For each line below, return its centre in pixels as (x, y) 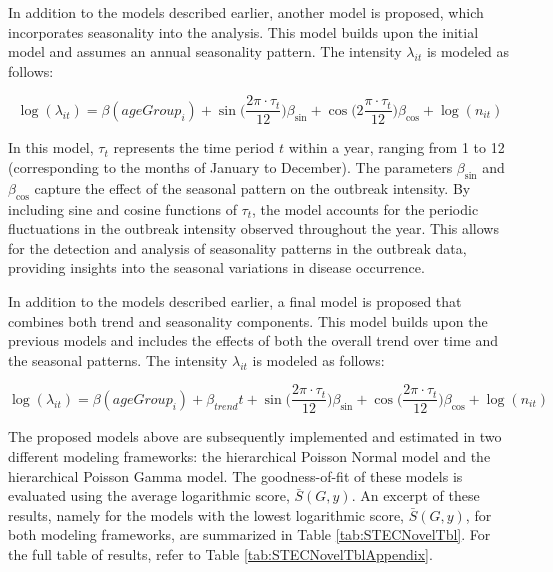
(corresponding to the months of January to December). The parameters (230, 167)
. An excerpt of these (415, 495)
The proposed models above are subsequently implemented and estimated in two (255, 436)
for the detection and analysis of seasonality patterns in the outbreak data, (237, 247)
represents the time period (194, 147)
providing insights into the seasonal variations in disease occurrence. (216, 267)
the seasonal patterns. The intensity (118, 359)
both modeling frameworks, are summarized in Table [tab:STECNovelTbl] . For (249, 534)
